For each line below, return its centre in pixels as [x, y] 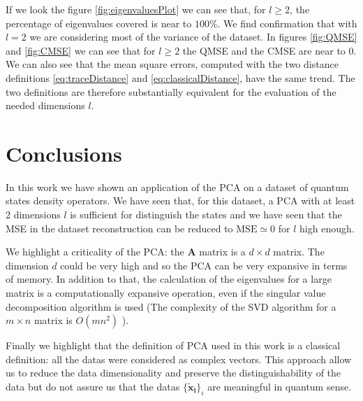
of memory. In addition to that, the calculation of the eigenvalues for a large [169, 279]
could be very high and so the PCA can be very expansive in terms [204, 265]
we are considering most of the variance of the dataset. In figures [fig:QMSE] [193, 37]
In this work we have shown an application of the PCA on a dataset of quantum [177, 187]
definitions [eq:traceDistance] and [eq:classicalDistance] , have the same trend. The [180, 77]
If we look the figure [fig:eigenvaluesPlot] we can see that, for [136, 9]
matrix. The [299, 252]
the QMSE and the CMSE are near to [264, 50]
